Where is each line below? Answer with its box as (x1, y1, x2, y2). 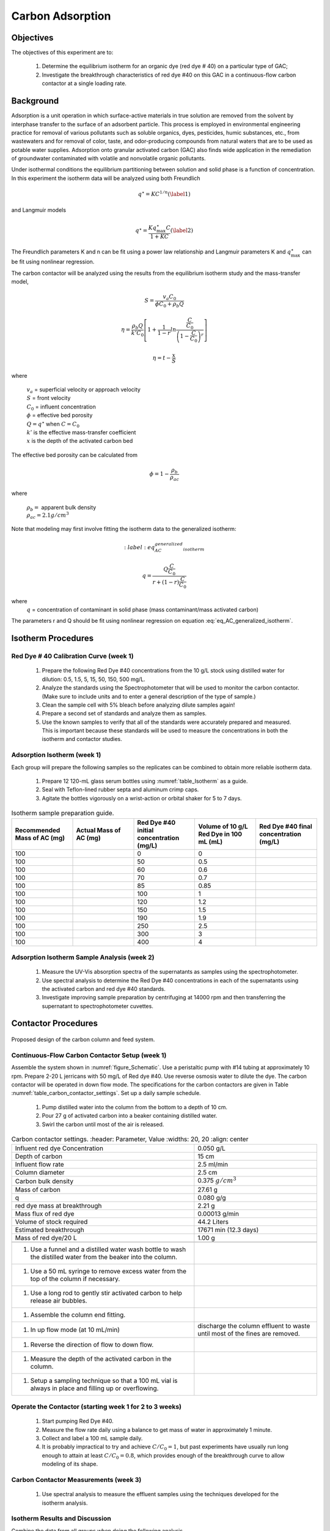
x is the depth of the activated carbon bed (26, 437, 133, 445)
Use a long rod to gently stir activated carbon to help (30, 1288, 183, 1297)
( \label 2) (170, 227, 194, 234)
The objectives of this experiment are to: (11, 49, 114, 56)
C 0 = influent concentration (26, 403, 96, 412)
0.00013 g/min (197, 1209, 240, 1218)
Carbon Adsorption (11, 9, 111, 23)
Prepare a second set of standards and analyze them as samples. (42, 710, 207, 717)
